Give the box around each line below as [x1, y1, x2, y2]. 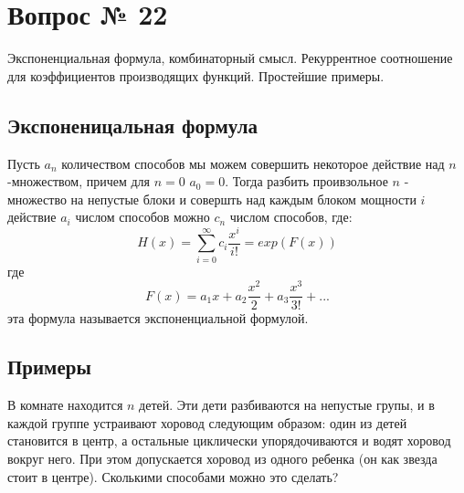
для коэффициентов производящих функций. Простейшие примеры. [7, 66, 385, 85]
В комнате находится [7, 395, 123, 414]
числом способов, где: [229, 207, 353, 226]
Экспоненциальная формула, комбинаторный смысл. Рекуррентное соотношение [7, 48, 453, 68]
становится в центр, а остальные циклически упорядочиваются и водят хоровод [7, 431, 451, 450]
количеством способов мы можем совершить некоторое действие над [61, 153, 445, 173]
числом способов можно [75, 207, 210, 226]
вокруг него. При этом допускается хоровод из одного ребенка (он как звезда [7, 449, 438, 468]
